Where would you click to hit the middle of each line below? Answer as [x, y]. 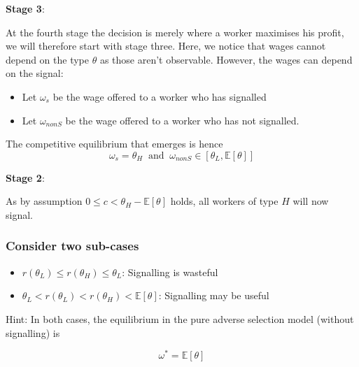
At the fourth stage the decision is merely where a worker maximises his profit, [175, 32]
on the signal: [35, 73]
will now [311, 201]
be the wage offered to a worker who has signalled [160, 96]
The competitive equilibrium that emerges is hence [114, 144]
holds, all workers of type [224, 201]
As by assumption [44, 201]
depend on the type [48, 59]
